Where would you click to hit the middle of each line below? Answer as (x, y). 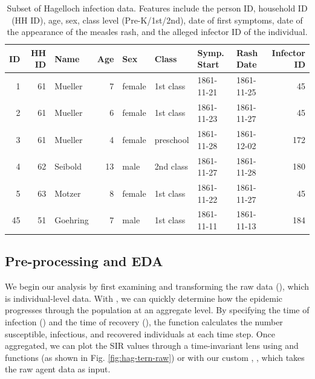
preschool (172, 139)
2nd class (171, 166)
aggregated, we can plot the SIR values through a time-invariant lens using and (152, 346)
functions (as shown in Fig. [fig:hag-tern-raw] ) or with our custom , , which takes (155, 357)
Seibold (68, 166)
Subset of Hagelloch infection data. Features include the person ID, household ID (157, 8)
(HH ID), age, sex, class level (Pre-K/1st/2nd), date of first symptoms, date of (157, 20)
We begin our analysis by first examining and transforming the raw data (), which (157, 286)
